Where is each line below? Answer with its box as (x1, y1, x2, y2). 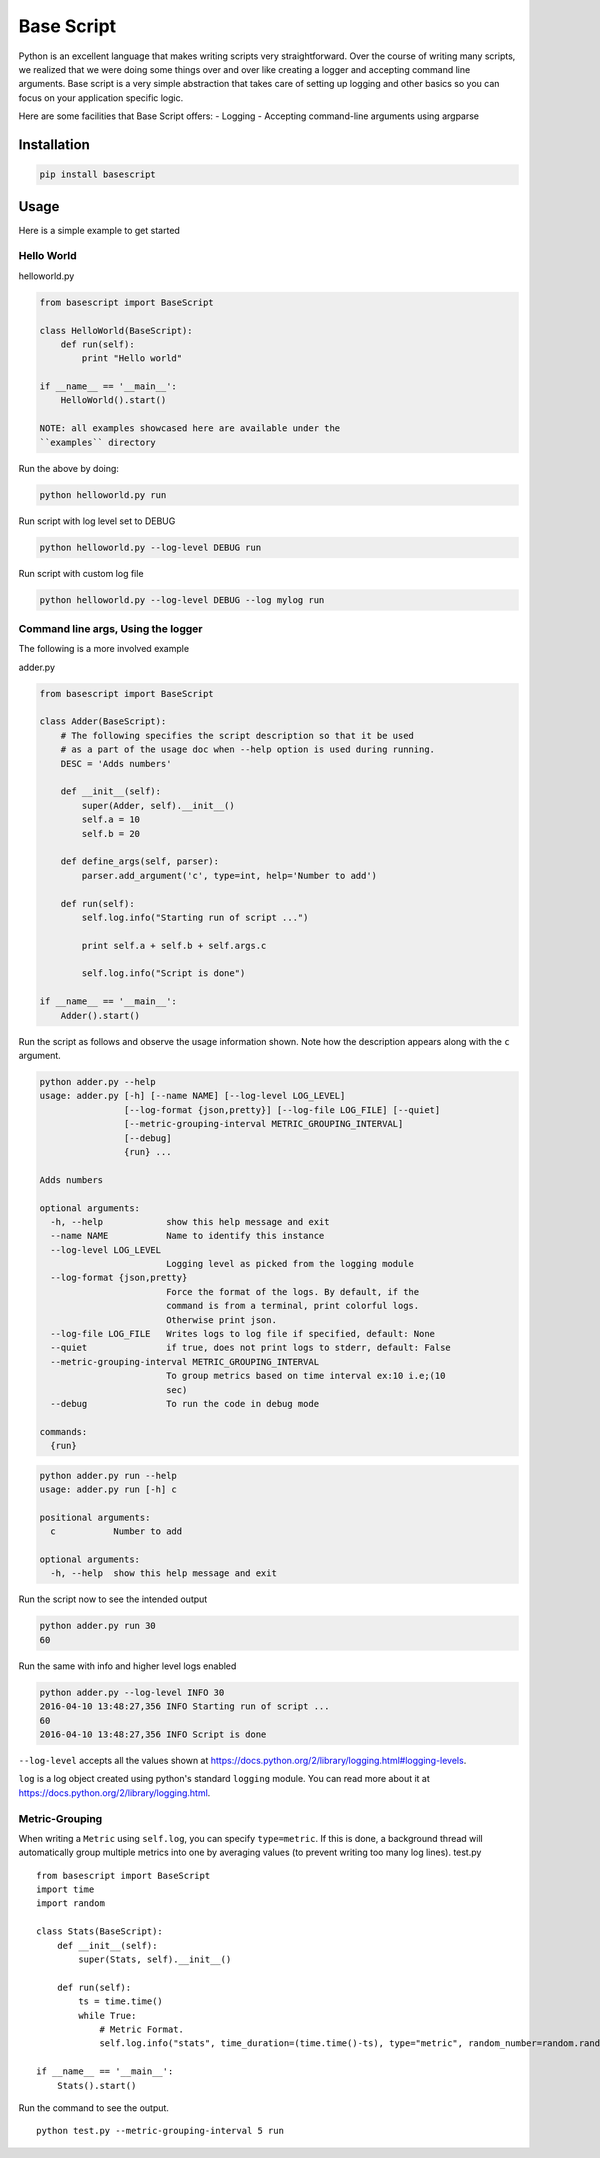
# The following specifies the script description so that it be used (60, 730, 415, 741)
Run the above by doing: (18, 462, 120, 474)
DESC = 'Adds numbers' (60, 758, 172, 769)
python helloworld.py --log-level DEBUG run (39, 541, 262, 553)
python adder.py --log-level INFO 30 (39, 1686, 225, 1698)
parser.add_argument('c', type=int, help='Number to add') (81, 870, 378, 881)
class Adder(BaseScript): (39, 716, 167, 727)
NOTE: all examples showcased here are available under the (39, 423, 341, 434)
